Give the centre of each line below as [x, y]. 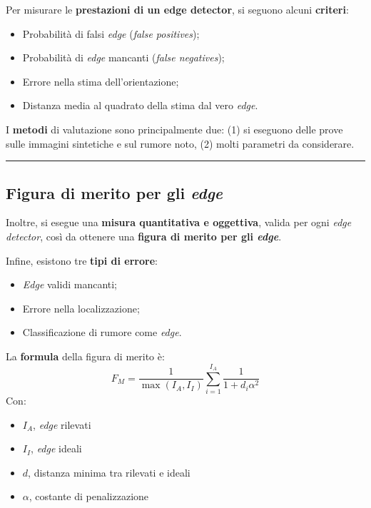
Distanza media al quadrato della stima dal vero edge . [140, 105]
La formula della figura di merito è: [85, 356]
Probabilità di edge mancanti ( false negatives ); [123, 57]
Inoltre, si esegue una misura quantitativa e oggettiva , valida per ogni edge [179, 222]
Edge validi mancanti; [70, 284]
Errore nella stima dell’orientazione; [101, 81]
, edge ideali [56, 448]
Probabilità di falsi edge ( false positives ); [111, 33]
